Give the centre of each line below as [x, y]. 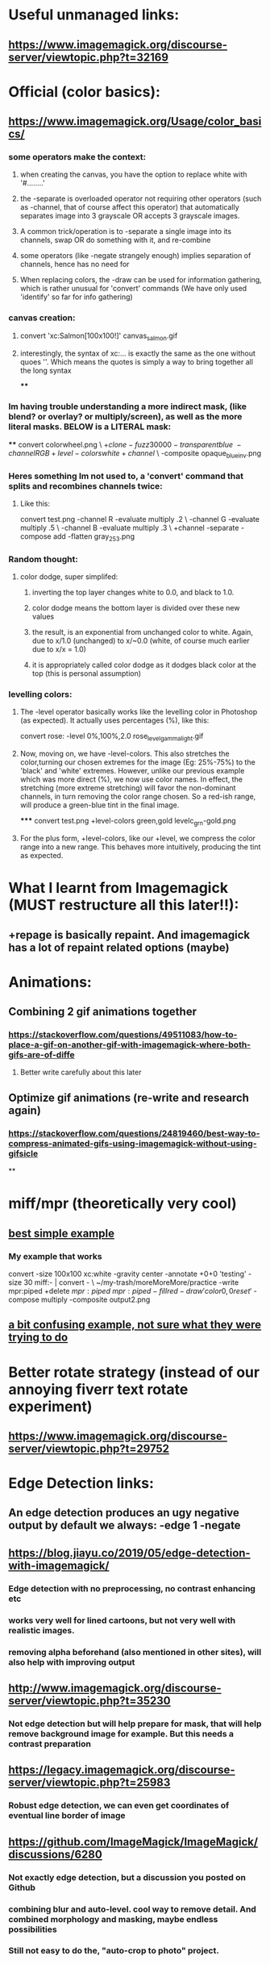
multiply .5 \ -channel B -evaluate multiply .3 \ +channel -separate [129, 527]
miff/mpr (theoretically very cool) [123, 1204]
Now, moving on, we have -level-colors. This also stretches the [125, 754]
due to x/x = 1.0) [59, 649]
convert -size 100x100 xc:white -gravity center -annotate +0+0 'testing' [128, 1274]
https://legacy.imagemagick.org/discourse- [122, 1770]
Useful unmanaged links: [94, 15]
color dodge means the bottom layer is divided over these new [136, 608]
